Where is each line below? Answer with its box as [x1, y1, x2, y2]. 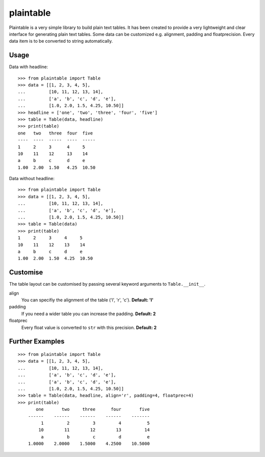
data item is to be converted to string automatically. [9, 38, 113, 44]
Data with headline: [9, 64, 49, 70]
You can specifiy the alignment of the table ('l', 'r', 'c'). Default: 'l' [21, 297, 154, 303]
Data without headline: [9, 176, 55, 182]
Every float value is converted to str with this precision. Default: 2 [21, 324, 157, 330]
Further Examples [9, 337, 65, 346]
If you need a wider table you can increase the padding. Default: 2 [21, 311, 156, 317]
